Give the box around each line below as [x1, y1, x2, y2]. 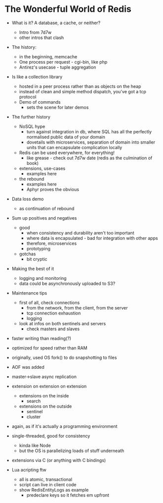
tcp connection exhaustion [26, 310, 81, 316]
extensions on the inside [19, 392, 69, 398]
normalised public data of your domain [26, 134, 106, 140]
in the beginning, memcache [19, 53, 78, 60]
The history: [11, 44, 37, 50]
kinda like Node [19, 442, 51, 448]
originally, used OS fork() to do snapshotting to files [11, 354, 117, 360]
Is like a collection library [11, 74, 63, 79]
